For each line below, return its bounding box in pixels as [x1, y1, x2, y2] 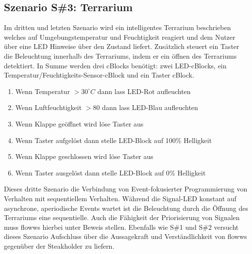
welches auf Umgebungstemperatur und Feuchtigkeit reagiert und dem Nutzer [4, 32, 235, 42]
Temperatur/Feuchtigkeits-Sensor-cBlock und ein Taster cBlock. [4, 70, 194, 80]
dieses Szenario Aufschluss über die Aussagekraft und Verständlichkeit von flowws [4, 231, 247, 241]
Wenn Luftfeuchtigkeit [15, 102, 82, 112]
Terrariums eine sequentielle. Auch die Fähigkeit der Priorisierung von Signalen [4, 212, 240, 222]
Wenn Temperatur [15, 86, 70, 96]
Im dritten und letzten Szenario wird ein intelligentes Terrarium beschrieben [4, 22, 231, 32]
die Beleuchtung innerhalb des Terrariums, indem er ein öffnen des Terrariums [4, 50, 237, 61]
